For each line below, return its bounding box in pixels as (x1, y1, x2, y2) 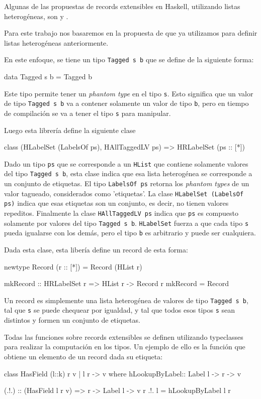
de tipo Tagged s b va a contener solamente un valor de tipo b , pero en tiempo (4, 98, 249, 108)
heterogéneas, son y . (4, 11, 68, 21)
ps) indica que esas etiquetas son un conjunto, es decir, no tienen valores (4, 198, 229, 208)
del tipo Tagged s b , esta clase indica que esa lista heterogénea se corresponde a (4, 168, 252, 179)
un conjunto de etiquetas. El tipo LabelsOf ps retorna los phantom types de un (4, 178, 249, 189)
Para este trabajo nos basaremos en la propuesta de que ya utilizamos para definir (4, 28, 257, 38)
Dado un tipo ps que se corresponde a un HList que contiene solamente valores (4, 158, 248, 169)
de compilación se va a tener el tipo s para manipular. (4, 107, 171, 118)
